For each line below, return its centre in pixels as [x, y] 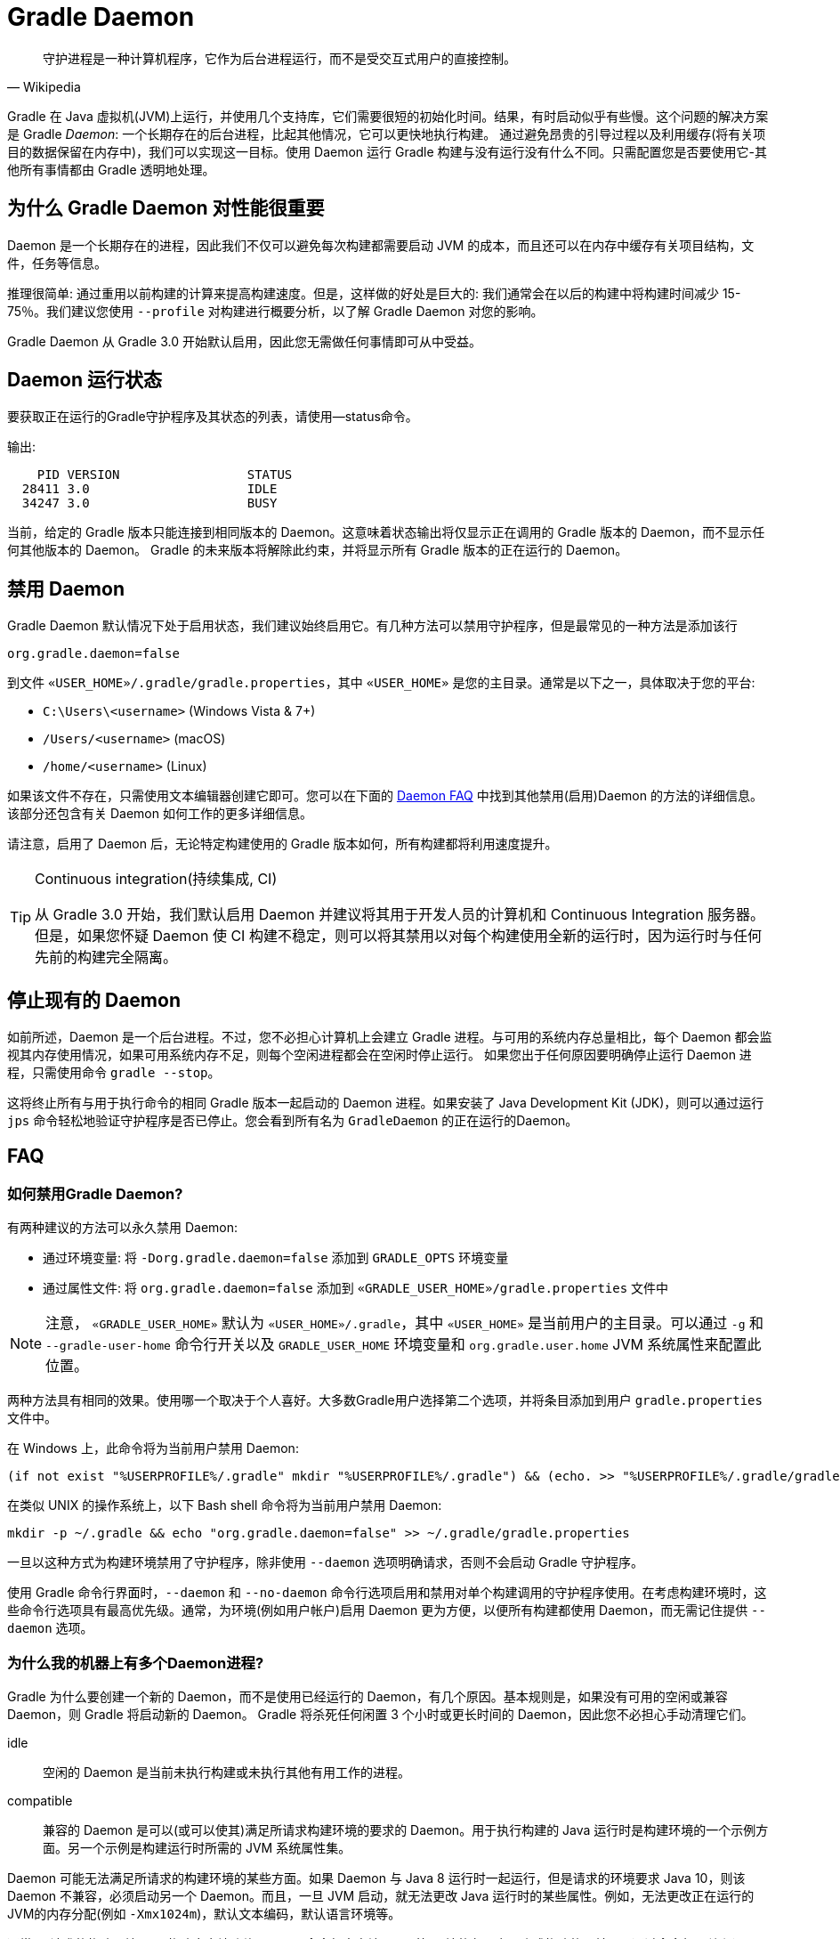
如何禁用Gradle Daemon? [95, 1193]
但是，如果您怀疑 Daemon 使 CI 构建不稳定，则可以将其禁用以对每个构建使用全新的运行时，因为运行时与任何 [398, 936]
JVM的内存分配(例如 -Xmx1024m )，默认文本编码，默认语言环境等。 [204, 1914]
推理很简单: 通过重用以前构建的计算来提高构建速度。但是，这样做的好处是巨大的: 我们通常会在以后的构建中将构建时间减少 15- [374, 293]
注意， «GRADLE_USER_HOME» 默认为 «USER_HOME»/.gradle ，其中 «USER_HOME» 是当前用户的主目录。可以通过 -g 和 [404, 1323]
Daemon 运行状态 [85, 380]
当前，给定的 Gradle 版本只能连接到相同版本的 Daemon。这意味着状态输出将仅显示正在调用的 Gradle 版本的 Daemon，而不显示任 [386, 532]
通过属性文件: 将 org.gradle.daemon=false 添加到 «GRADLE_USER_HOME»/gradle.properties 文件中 [356, 1288]
